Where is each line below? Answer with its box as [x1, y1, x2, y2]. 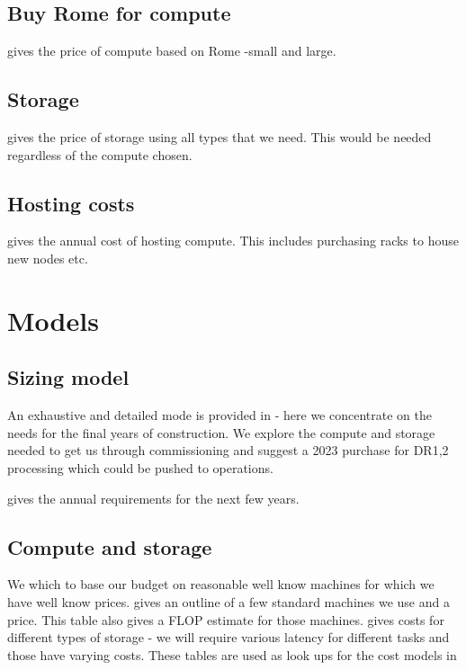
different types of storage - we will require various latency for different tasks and [7, 628, 450, 647]
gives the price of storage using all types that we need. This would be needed [7, 128, 432, 146]
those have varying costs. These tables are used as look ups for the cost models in [7, 645, 457, 664]
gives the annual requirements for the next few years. [7, 488, 300, 507]
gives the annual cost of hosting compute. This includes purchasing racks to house [7, 231, 459, 250]
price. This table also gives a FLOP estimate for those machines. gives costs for [7, 610, 444, 629]
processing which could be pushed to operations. [7, 458, 273, 477]
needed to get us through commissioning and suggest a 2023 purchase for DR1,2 [7, 441, 449, 460]
